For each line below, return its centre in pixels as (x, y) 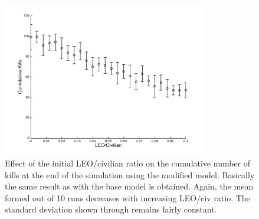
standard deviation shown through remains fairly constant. (111, 209)
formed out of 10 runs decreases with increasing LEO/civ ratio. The (127, 197)
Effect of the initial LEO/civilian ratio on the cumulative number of (128, 163)
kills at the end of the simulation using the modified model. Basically (130, 174)
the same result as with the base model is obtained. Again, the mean (129, 186)
